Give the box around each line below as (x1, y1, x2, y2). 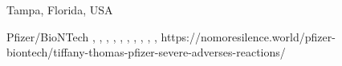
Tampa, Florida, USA (6, 2, 113, 17)
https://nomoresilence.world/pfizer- (161, 28, 336, 45)
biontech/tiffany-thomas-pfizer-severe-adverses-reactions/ (6, 44, 286, 60)
